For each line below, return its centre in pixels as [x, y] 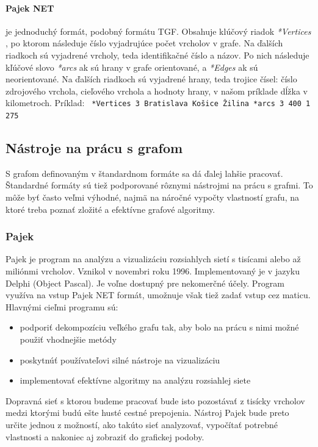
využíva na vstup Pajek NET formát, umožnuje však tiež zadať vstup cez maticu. [158, 295]
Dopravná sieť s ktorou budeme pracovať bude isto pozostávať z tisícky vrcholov [155, 400]
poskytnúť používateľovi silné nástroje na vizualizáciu [120, 359]
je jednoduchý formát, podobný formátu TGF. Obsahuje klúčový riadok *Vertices [158, 31]
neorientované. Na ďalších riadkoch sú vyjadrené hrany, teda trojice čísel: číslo [151, 79]
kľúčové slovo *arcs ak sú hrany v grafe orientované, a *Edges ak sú [132, 67]
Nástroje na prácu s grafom [94, 148]
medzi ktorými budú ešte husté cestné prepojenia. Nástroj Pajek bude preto [147, 413]
